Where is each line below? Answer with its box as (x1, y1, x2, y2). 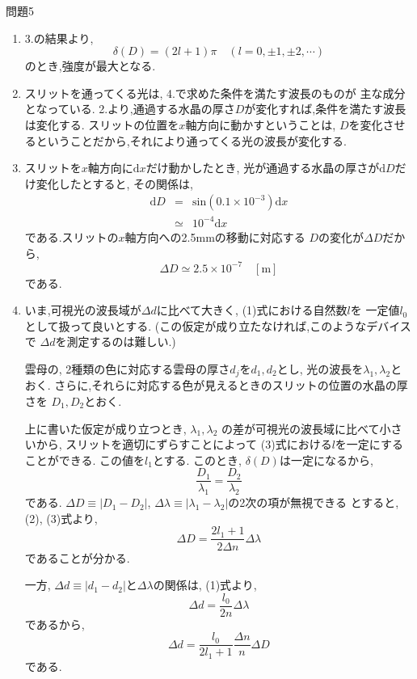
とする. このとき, (152, 451, 242, 468)
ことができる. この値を (24, 451, 145, 468)
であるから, (24, 615, 85, 632)
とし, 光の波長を (276, 360, 364, 377)
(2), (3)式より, (24, 509, 98, 526)
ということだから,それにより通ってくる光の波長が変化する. (36, 132, 347, 149)
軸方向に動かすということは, (185, 116, 336, 133)
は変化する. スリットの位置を (24, 116, 179, 133)
